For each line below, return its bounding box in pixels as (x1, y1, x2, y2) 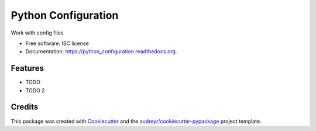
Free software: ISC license (25, 40, 89, 47)
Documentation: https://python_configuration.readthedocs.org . (25, 48, 177, 55)
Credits (11, 102, 39, 112)
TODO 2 (25, 87, 45, 94)
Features (11, 63, 44, 73)
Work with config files (11, 29, 64, 36)
